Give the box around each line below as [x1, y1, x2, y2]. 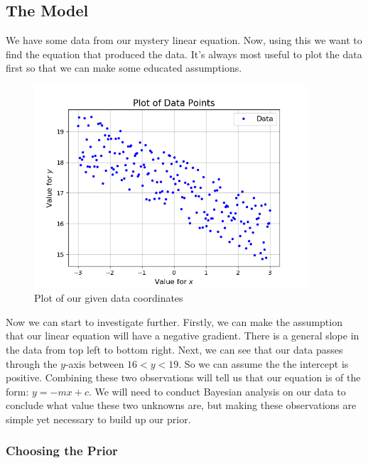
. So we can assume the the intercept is [178, 356, 349, 371]
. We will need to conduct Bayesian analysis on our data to [88, 383, 346, 398]
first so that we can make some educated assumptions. [6, 60, 242, 75]
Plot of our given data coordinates [34, 290, 183, 305]
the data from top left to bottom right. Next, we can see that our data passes [6, 342, 343, 356]
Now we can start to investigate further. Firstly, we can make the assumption [6, 314, 342, 329]
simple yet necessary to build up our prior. [6, 411, 191, 426]
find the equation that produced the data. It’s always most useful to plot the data [6, 46, 362, 61]
